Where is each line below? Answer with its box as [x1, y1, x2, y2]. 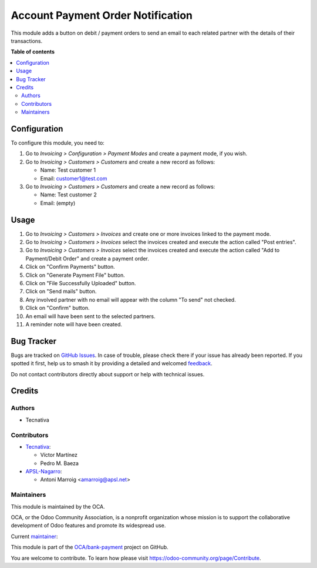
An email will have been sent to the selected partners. [25, 312, 156, 320]
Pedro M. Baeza [40, 459, 79, 467]
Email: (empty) [40, 199, 76, 206]
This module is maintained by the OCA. [11, 503, 105, 510]
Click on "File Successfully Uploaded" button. [25, 279, 136, 286]
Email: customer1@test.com [40, 175, 107, 182]
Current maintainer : [11, 533, 58, 540]
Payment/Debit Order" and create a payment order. [25, 255, 149, 262]
